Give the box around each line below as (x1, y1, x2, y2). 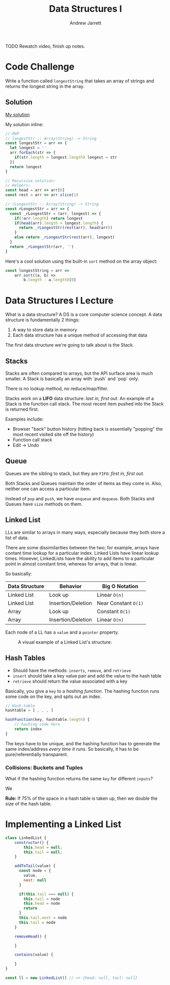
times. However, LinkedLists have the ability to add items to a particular (5, 555, 155, 561)
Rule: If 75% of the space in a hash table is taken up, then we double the (5, 795, 158, 802)
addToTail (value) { (14, 863, 56, 868)
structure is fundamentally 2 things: (5, 317, 80, 323)
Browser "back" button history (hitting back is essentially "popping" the (12, 426, 163, 432)
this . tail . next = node (18, 915, 67, 920)
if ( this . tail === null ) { (18, 891, 74, 896)
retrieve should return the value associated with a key (12, 678, 128, 684)
